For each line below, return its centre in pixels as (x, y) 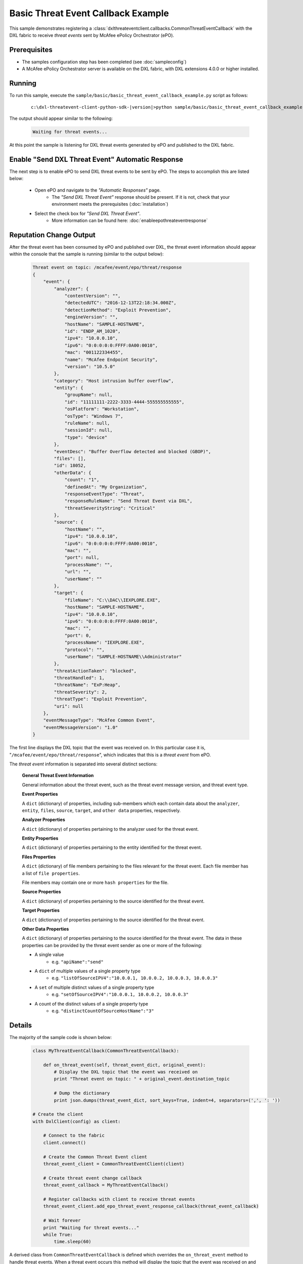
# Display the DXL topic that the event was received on (126, 1072)
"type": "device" (86, 437)
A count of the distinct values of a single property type (91, 1004)
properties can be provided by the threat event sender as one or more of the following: (112, 945)
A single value (49, 955)
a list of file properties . (51, 873)
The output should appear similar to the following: (61, 118)
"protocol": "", (85, 649)
